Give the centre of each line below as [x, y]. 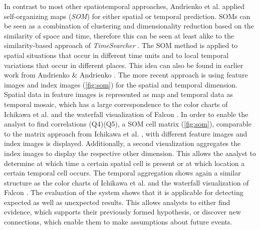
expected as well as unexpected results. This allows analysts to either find [117, 202]
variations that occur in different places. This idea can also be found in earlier [124, 65]
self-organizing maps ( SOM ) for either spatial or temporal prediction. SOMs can [127, 16]
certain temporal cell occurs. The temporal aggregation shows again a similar [122, 173]
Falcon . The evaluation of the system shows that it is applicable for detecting [124, 192]
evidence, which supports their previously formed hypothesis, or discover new [122, 212]
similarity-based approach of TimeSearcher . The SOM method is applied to [121, 45]
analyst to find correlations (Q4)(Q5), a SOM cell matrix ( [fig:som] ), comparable [128, 124]
